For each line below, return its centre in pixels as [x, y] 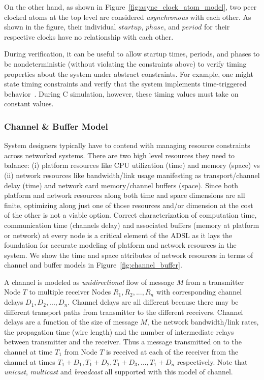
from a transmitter [215, 282]
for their [217, 27]
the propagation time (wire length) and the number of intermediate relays [119, 331]
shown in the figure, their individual [60, 27]
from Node [81, 352]
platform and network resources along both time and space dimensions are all [125, 195]
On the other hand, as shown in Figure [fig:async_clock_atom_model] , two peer [130, 7]
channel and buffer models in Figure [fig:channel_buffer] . [93, 265]
